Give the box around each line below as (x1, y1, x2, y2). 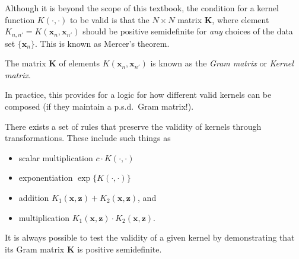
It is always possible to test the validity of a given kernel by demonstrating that (5, 231, 295, 244)
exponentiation (18, 171, 73, 184)
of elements (59, 57, 100, 69)
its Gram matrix (5, 242, 65, 255)
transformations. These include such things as (5, 132, 171, 144)
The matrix (5, 57, 46, 69)
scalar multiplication (18, 151, 93, 164)
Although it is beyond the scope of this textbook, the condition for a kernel (5, 2, 279, 14)
